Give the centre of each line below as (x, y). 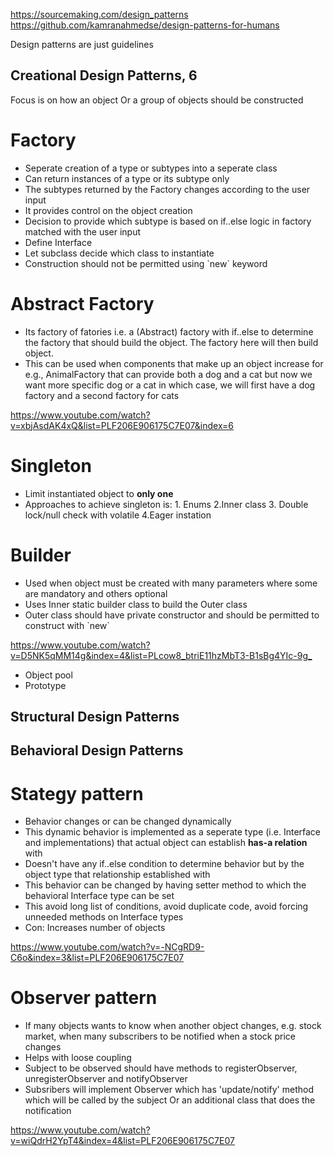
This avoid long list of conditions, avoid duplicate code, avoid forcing (166, 906)
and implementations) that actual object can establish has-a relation (166, 843)
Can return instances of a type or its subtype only (127, 178)
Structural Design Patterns (95, 716)
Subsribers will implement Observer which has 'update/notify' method (169, 1090)
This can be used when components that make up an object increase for (174, 363)
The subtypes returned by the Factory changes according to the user (167, 189)
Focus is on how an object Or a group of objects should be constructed (157, 100)
